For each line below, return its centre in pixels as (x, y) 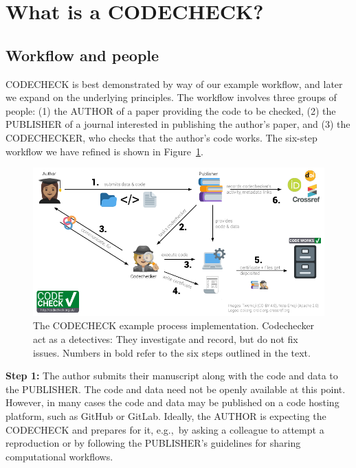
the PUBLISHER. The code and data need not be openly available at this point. (176, 389)
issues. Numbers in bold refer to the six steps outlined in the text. (172, 352)
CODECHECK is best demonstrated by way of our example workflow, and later (174, 83)
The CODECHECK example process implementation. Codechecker (174, 325)
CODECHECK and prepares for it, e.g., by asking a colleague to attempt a (165, 429)
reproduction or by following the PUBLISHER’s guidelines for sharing (153, 443)
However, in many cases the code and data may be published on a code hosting (173, 402)
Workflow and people (82, 55)
